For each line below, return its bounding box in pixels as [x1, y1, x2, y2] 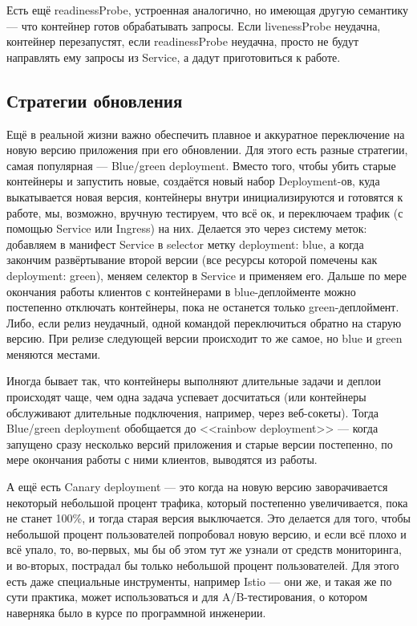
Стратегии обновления [6, 87, 183, 112]
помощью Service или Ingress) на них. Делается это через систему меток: [6, 220, 367, 237]
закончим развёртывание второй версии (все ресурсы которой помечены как [6, 251, 378, 268]
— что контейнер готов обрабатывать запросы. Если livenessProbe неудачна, [6, 17, 381, 34]
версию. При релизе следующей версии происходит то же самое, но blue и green [6, 330, 403, 347]
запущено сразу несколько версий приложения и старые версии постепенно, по [6, 435, 393, 452]
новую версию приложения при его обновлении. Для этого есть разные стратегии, [6, 141, 408, 158]
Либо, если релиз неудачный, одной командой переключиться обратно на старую [6, 314, 402, 331]
